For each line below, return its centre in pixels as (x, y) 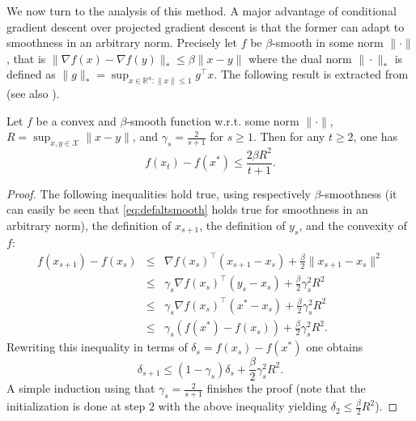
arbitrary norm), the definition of (89, 225)
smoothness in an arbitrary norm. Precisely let (122, 43)
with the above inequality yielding (243, 406)
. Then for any (289, 136)
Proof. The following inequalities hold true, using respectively (159, 193)
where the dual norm (300, 58)
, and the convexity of (353, 225)
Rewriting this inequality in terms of (97, 347)
